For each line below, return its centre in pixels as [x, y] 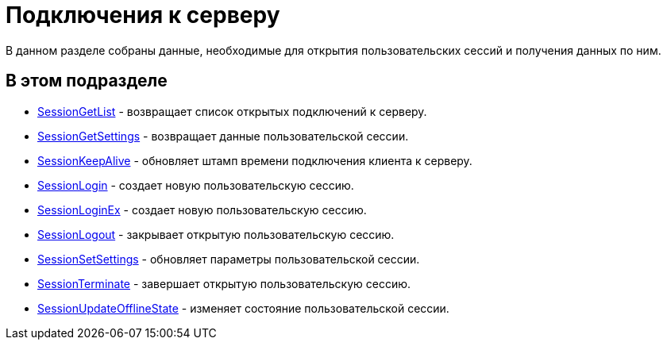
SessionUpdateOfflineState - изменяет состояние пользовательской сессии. [243, 308]
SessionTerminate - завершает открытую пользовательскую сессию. [224, 283]
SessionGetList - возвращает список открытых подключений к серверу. [232, 111]
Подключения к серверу [143, 15]
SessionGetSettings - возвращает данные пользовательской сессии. [223, 136]
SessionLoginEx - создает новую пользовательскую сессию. [202, 210]
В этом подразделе [87, 81]
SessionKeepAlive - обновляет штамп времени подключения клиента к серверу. [255, 160]
